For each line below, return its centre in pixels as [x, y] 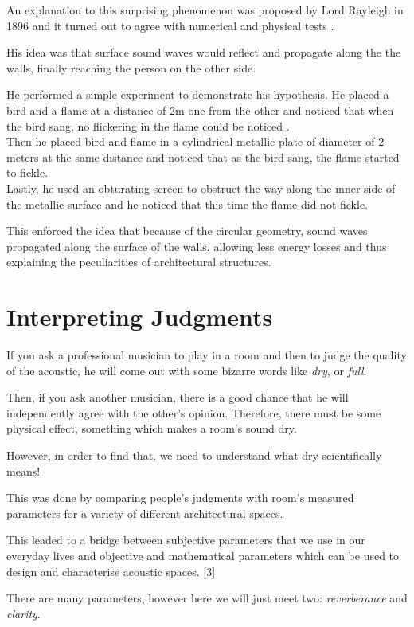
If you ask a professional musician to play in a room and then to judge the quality [207, 355]
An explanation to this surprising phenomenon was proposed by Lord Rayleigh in [205, 10]
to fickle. [27, 172]
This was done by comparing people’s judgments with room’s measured [180, 498]
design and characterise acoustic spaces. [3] [111, 571]
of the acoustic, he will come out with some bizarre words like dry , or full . [187, 370]
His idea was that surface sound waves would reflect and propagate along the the [204, 52]
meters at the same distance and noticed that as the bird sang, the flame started [203, 157]
